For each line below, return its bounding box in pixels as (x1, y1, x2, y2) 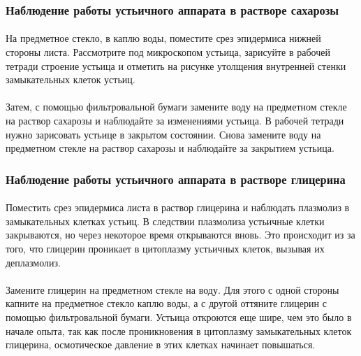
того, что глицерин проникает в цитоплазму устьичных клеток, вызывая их (6, 241, 325, 255)
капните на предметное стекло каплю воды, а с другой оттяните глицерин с (6, 296, 327, 311)
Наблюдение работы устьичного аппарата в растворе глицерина (6, 170, 346, 187)
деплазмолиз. (6, 255, 61, 269)
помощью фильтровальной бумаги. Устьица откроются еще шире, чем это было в (6, 309, 352, 324)
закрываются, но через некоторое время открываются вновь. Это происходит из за (6, 227, 355, 242)
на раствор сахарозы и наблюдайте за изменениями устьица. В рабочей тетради (6, 113, 344, 127)
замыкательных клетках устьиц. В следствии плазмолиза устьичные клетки (6, 213, 325, 228)
